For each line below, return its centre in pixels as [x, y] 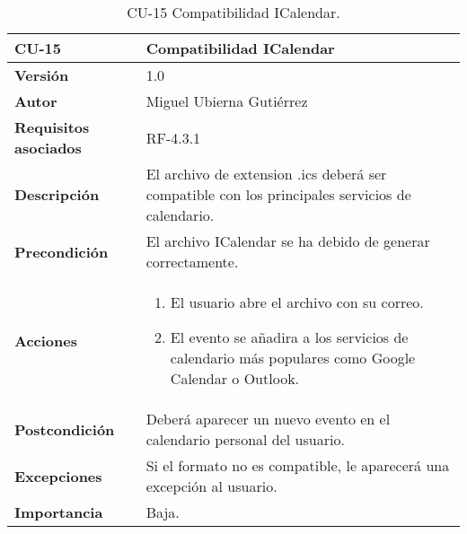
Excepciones [58, 476]
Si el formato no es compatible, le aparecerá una [298, 465]
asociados [48, 148]
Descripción [57, 194]
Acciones [46, 340]
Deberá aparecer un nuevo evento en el [268, 419]
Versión [42, 75]
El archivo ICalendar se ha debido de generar [288, 241]
